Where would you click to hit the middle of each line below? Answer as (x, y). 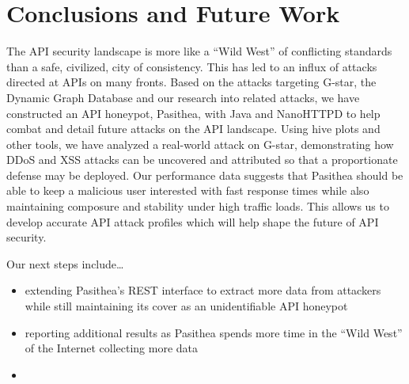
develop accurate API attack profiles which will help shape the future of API (193, 221)
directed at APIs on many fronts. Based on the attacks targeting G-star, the (191, 82)
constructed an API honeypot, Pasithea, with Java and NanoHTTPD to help (193, 113)
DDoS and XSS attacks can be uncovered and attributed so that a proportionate (202, 160)
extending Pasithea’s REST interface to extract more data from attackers (203, 290)
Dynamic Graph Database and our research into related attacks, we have (183, 97)
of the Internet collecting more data (112, 348)
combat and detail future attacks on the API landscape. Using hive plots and (193, 129)
